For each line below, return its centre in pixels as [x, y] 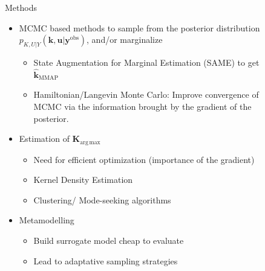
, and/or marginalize [125, 40]
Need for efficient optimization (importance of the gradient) [144, 159]
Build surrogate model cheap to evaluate [109, 240]
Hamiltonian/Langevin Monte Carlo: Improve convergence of [146, 94]
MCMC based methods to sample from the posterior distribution [139, 27]
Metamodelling [47, 220]
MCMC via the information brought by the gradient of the [142, 106]
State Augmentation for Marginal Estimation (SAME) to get [146, 62]
